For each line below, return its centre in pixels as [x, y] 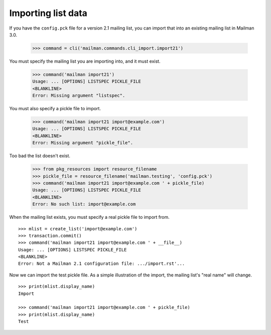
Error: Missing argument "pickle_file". [83, 143]
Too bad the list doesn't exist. [40, 156]
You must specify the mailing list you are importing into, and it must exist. [85, 61]
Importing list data [48, 13]
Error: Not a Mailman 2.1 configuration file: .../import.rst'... [102, 264]
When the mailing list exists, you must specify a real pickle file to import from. [90, 217]
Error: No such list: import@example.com [84, 204]
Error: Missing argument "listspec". [79, 96]
